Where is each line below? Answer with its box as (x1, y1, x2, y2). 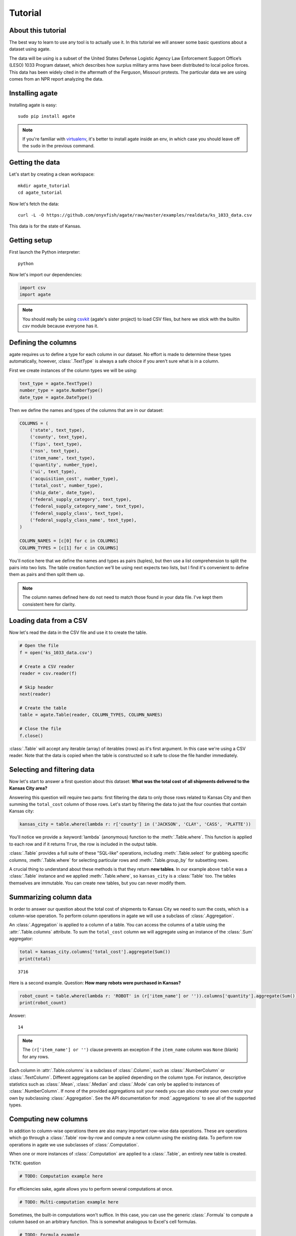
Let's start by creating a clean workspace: (9, 171, 95, 177)
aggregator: (9, 936, 33, 942)
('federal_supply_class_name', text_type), (30, 517, 137, 523)
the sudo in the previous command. (22, 143, 95, 149)
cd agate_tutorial (18, 190, 63, 195)
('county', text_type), (30, 434, 87, 440)
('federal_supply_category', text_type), (30, 496, 132, 502)
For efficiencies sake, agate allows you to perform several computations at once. (9, 1186, 174, 1192)
